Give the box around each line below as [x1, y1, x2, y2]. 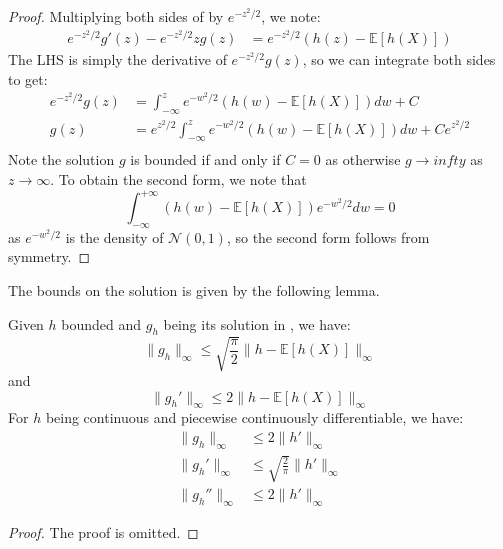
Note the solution [8, 149, 115, 170]
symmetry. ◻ [8, 246, 91, 267]
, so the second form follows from [226, 226, 430, 247]
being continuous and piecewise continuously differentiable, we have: [45, 407, 464, 428]
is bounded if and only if [130, 149, 281, 170]
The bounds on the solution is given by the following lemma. [8, 280, 380, 301]
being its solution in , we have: [163, 313, 351, 334]
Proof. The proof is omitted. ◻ [8, 522, 199, 543]
